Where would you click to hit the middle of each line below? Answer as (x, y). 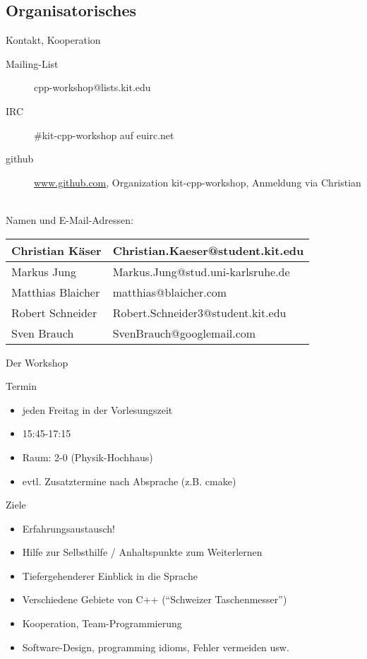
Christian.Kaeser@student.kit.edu (208, 250)
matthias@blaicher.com (170, 292)
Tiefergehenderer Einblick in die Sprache (110, 575)
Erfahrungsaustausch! (69, 528)
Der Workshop (37, 362)
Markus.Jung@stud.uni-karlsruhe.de (201, 271)
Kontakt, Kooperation (53, 40)
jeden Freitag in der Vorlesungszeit (97, 409)
